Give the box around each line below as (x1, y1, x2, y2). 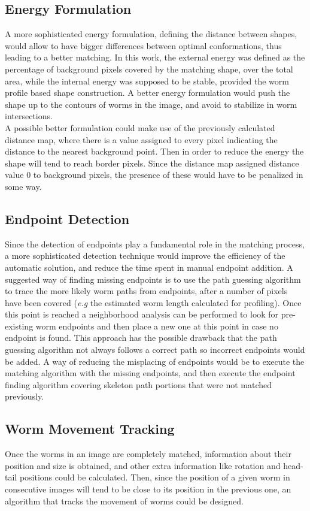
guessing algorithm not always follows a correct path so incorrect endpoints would (5, 343, 305, 356)
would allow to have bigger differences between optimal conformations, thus (5, 39, 282, 52)
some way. (5, 180, 42, 192)
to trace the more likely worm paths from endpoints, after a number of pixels (5, 285, 288, 297)
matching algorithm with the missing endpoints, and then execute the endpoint (5, 367, 296, 379)
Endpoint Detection (5, 209, 130, 228)
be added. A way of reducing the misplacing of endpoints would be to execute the (5, 355, 305, 367)
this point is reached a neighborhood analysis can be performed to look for (5, 308, 279, 320)
